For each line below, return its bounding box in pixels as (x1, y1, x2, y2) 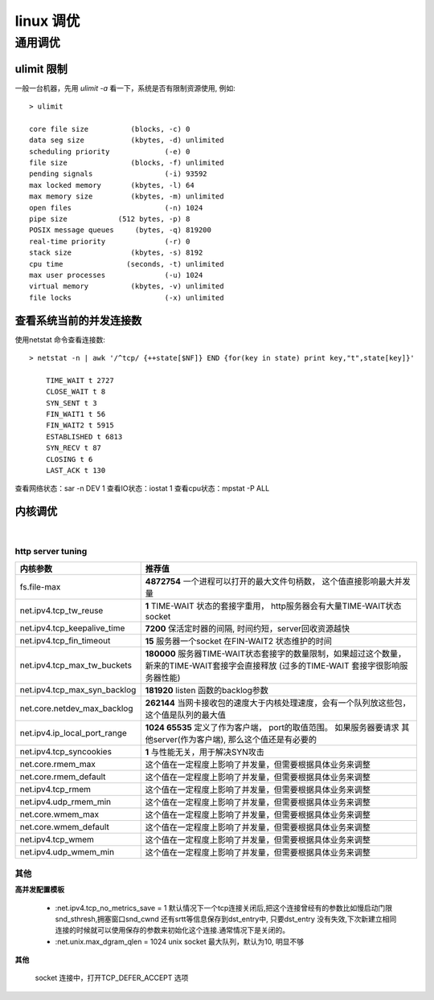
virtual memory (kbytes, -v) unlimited (29, 282, 224, 291)
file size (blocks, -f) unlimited (29, 158, 224, 168)
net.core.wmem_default (19, 822, 110, 833)
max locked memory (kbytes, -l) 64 (29, 181, 194, 190)
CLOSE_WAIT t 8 (45, 387, 106, 397)
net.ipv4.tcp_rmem (19, 784, 92, 795)
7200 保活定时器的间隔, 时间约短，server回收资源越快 (145, 623, 350, 635)
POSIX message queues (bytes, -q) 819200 (29, 226, 212, 235)
